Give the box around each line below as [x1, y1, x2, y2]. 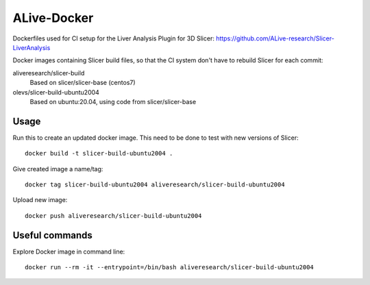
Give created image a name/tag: [12, 164, 103, 173]
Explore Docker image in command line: [12, 247, 125, 256]
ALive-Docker [12, 10, 94, 25]
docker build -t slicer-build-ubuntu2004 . [25, 149, 173, 158]
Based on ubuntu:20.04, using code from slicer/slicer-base [29, 97, 197, 106]
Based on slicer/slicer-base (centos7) [29, 79, 136, 87]
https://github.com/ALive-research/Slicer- [216, 34, 335, 42]
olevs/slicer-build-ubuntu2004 [12, 88, 99, 96]
